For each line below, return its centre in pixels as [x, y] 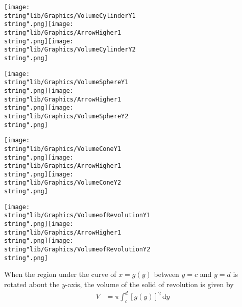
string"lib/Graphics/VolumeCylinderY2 [70, 50]
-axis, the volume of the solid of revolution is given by [150, 284]
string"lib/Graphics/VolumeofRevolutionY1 [77, 215]
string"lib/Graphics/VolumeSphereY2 [66, 116]
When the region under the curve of [60, 274]
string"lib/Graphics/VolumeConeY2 [63, 183]
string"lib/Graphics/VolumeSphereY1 [66, 82]
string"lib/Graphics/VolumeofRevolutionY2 [77, 250]
